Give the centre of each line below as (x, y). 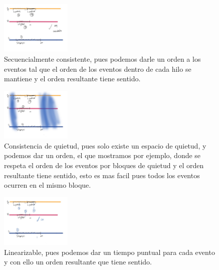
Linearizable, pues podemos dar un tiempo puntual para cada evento (110, 252)
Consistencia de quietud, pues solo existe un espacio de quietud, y (105, 145)
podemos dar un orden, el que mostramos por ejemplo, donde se (102, 155)
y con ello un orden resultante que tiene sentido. (78, 262)
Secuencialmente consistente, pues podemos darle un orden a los (102, 58)
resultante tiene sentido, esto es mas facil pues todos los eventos (102, 175)
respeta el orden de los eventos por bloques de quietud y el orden (104, 165)
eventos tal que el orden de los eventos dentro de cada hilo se (98, 69)
